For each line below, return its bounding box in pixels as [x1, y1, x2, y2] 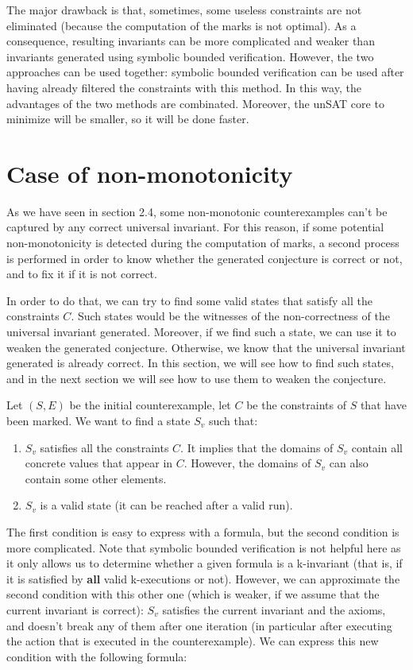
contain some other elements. [25, 470, 167, 486]
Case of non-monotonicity [6, 157, 293, 189]
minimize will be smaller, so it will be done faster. [6, 110, 249, 127]
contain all [351, 439, 403, 455]
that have [360, 397, 407, 413]
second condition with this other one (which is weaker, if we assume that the [6, 586, 380, 602]
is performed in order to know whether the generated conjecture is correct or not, [6, 250, 403, 266]
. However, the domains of [183, 455, 311, 471]
